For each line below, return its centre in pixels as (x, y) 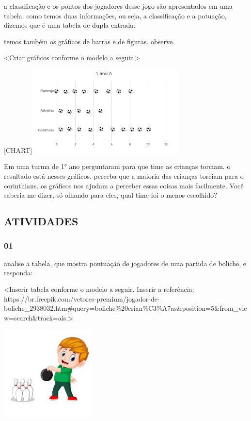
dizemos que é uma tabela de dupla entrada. (70, 25)
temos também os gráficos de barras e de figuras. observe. (89, 41)
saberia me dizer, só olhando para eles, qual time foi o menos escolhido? (110, 195)
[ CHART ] (18, 150)
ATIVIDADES (41, 221)
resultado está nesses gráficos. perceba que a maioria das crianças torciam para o (124, 176)
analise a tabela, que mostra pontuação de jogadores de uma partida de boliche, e (125, 263)
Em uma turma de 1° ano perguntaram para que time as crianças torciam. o (117, 166)
